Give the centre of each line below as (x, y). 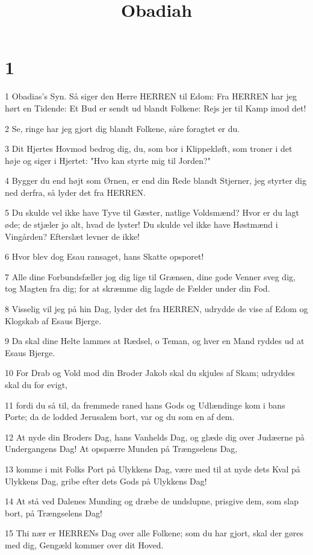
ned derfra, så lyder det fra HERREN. (75, 192)
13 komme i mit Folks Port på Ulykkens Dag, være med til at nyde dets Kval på (153, 469)
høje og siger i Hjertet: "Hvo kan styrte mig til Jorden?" (108, 160)
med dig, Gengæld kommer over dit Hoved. (84, 544)
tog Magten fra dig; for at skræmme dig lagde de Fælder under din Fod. (138, 288)
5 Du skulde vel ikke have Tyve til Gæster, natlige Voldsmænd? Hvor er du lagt (152, 212)
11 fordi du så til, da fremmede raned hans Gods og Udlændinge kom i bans (145, 405)
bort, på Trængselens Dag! (54, 513)
